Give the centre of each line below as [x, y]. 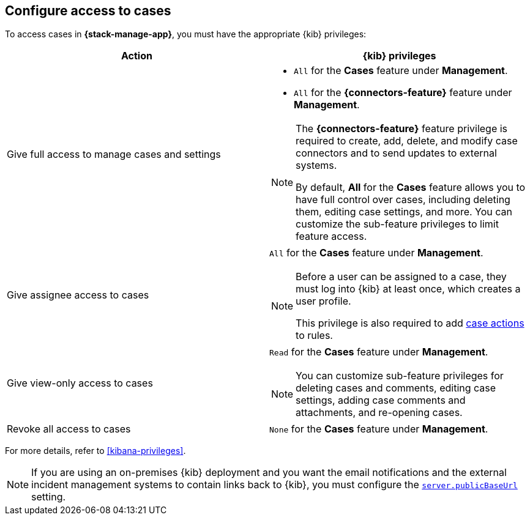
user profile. [323, 301]
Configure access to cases [88, 11]
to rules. [314, 336]
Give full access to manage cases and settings [114, 154]
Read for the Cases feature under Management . [379, 352]
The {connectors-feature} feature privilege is [402, 129]
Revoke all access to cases [69, 429]
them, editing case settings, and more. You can [404, 212]
